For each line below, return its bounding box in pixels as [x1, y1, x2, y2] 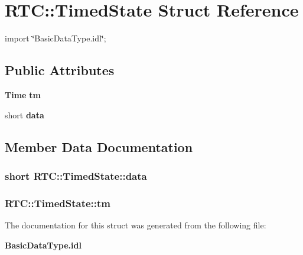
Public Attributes [5, 61, 115, 79]
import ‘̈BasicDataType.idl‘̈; [5, 32, 106, 44]
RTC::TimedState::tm [5, 195, 110, 210]
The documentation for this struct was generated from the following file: [5, 218, 266, 231]
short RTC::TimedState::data [5, 168, 147, 183]
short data [5, 108, 44, 121]
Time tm [5, 88, 41, 101]
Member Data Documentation [5, 137, 193, 156]
